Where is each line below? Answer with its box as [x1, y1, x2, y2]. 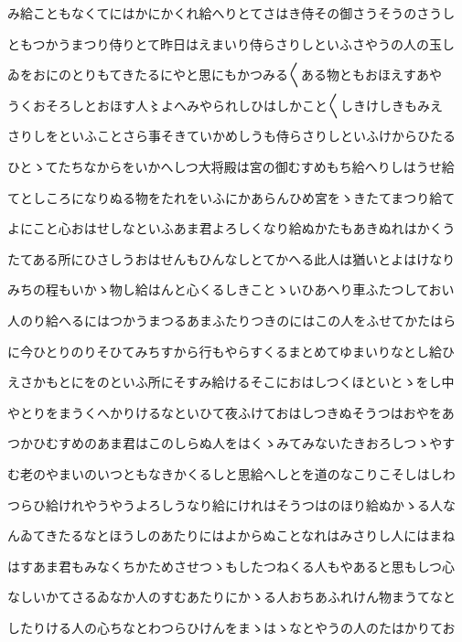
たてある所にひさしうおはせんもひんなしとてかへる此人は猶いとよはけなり [7, 249, 456, 268]
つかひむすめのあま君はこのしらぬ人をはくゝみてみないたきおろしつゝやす [7, 433, 456, 453]
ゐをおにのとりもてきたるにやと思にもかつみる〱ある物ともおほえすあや [7, 65, 443, 84]
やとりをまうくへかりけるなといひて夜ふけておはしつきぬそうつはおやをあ [7, 402, 455, 422]
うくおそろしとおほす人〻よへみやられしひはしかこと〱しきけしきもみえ [7, 95, 443, 114]
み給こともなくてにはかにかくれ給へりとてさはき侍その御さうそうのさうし [7, 4, 456, 22]
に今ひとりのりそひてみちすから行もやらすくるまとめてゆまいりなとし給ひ [7, 341, 456, 360]
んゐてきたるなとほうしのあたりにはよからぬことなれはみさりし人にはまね [7, 526, 456, 545]
